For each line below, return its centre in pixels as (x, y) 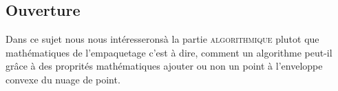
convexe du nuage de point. (63, 79)
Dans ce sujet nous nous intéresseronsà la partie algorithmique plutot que (162, 39)
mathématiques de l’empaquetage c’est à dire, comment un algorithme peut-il (169, 52)
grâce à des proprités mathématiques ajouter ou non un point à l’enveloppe (164, 66)
